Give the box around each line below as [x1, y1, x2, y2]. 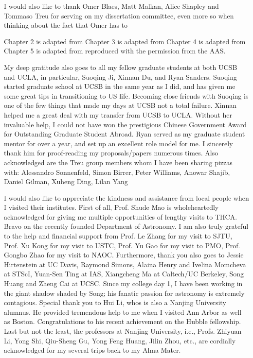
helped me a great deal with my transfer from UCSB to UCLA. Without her [4, 109, 232, 119]
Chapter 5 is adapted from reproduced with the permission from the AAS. [4, 46, 226, 56]
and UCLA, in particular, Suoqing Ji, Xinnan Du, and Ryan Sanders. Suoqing [4, 71, 237, 82]
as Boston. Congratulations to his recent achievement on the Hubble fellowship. [4, 316, 241, 326]
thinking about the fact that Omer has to [4, 20, 128, 30]
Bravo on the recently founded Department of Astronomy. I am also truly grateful [4, 221, 249, 231]
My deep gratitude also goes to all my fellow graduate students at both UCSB [4, 62, 237, 72]
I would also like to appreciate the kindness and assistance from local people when [4, 192, 249, 203]
